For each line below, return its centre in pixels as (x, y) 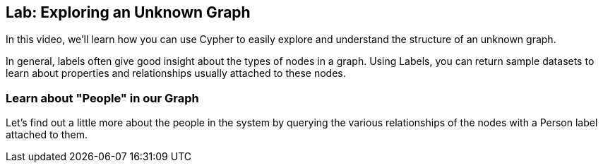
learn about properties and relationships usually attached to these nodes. (176, 73)
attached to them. (47, 135)
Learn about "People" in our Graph (102, 98)
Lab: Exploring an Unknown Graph (128, 12)
